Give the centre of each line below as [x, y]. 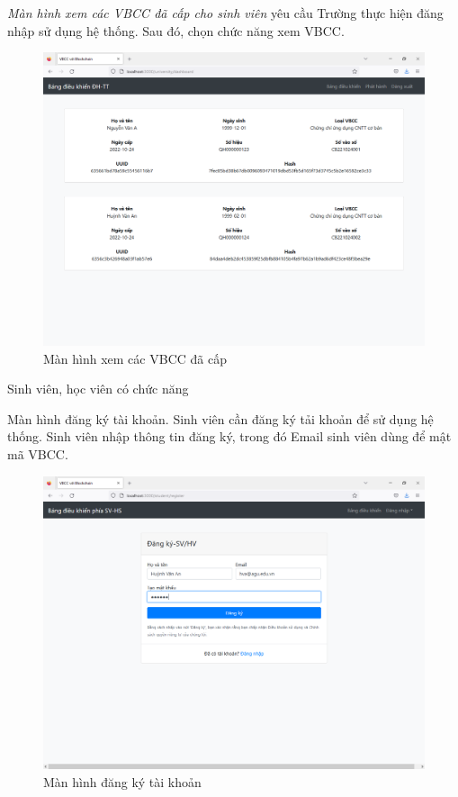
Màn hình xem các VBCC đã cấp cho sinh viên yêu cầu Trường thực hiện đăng [225, 13]
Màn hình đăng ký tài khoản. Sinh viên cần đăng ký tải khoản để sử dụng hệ [220, 418]
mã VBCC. [38, 454]
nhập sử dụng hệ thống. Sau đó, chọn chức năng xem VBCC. [176, 30]
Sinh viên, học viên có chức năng [98, 389]
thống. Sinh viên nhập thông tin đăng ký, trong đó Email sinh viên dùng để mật [229, 436]
